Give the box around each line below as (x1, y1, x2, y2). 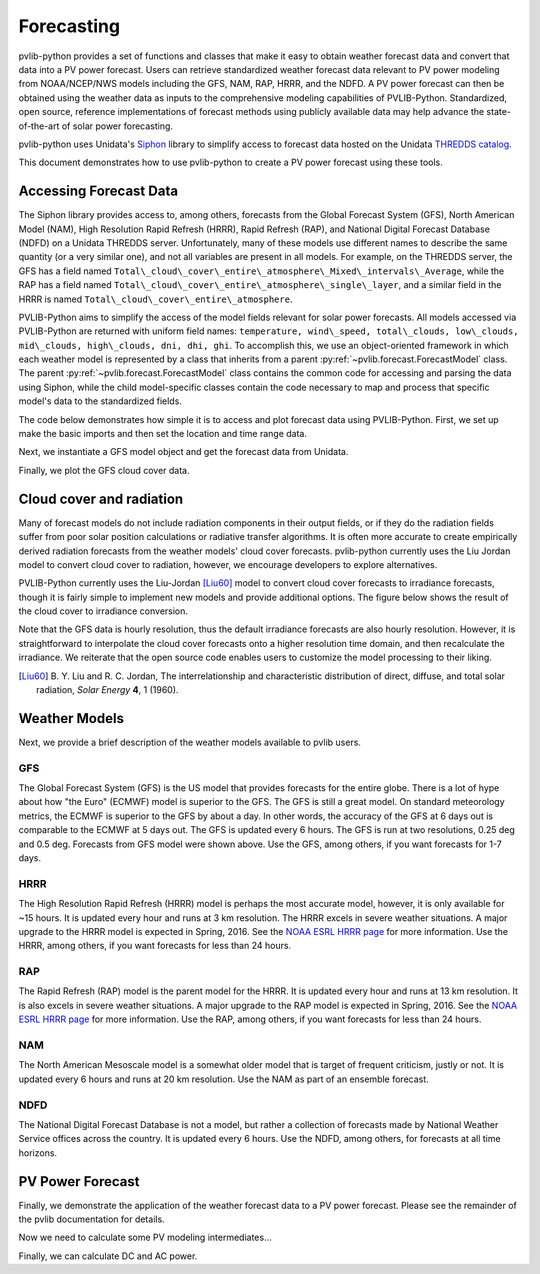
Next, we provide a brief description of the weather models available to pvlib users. (18, 736, 362, 748)
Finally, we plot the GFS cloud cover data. (18, 464, 190, 476)
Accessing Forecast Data (18, 183, 179, 200)
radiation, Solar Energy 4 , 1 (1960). (36, 684, 179, 696)
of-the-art (18, 120, 60, 132)
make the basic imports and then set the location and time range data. (18, 428, 308, 440)
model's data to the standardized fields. (18, 395, 182, 407)
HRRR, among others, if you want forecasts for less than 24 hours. (18, 940, 292, 952)
